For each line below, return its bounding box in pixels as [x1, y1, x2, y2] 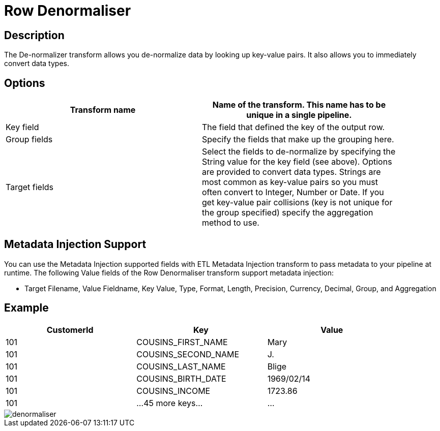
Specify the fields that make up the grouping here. [202, 134, 394, 145]
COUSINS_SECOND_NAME [136, 349, 240, 359]
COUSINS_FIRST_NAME [136, 336, 228, 347]
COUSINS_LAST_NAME [136, 361, 226, 372]
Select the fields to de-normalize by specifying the [202, 146, 396, 157]
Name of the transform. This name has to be [212, 100, 386, 110]
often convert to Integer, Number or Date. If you [202, 187, 384, 198]
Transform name [70, 105, 136, 115]
